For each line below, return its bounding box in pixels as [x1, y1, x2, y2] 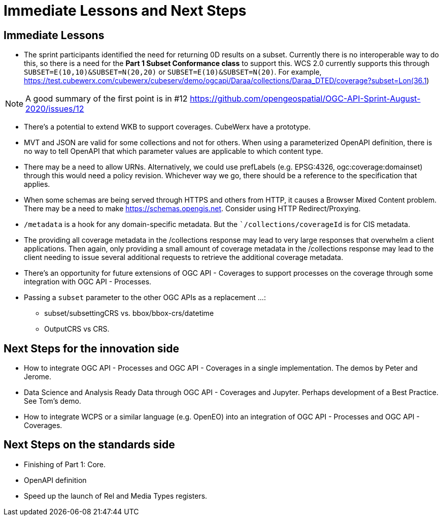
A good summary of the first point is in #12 [25, 93, 188, 104]
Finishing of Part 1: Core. [24, 460, 106, 469]
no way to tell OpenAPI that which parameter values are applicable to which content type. [24, 147, 323, 156]
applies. [24, 180, 50, 189]
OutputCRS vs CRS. [44, 324, 110, 334]
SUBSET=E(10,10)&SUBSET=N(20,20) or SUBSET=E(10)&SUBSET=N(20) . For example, [24, 68, 322, 77]
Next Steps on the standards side [4, 438, 175, 451]
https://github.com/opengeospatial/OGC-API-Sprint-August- [190, 93, 421, 104]
